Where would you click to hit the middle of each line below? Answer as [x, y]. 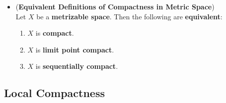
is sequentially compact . [77, 66]
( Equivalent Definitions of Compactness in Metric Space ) [115, 6]
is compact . [55, 33]
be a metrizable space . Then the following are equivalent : [129, 16]
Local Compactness [54, 93]
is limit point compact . [75, 49]
